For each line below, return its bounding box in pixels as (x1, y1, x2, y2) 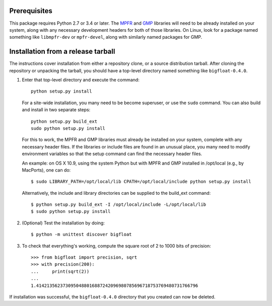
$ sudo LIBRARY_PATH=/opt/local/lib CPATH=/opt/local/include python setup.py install (31, 179, 251, 185)
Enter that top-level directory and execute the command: (22, 76, 140, 83)
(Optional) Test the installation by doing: (22, 219, 105, 226)
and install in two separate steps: (22, 107, 91, 113)
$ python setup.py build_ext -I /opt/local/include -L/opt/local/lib (31, 202, 207, 207)
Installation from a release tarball (9, 47, 115, 56)
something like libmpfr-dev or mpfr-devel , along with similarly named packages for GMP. (9, 34, 202, 40)
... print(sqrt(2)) (31, 268, 90, 274)
